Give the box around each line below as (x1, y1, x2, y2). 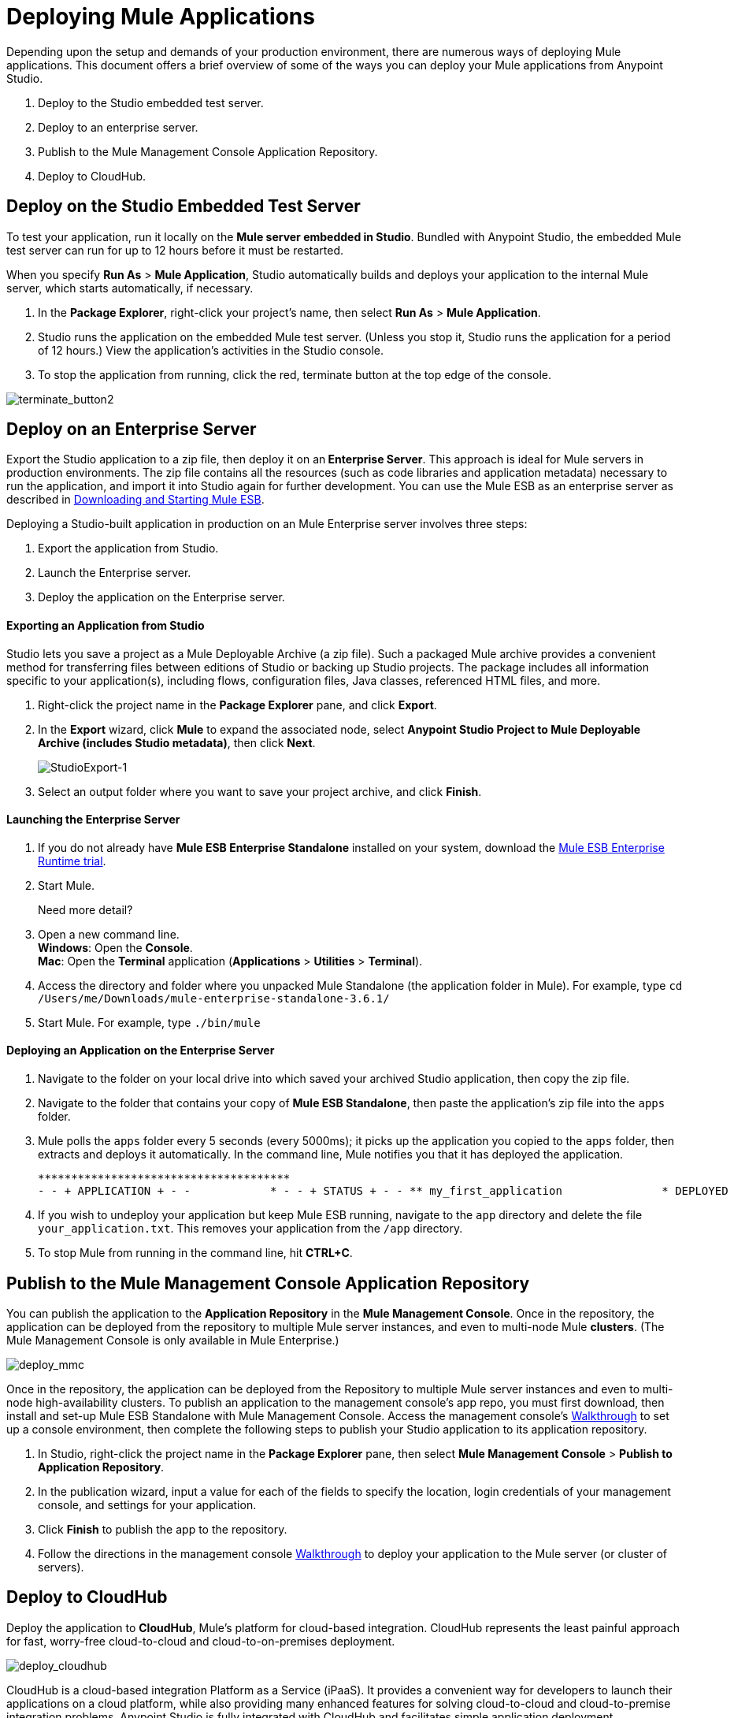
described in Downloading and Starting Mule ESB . (6, 493, 265, 507)
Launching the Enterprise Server (6, 813, 180, 827)
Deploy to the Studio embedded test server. (38, 95, 264, 110)
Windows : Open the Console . (38, 940, 193, 954)
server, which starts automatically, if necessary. (6, 281, 254, 295)
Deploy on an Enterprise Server (6, 419, 257, 440)
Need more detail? (38, 902, 133, 917)
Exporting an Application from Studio (6, 619, 205, 633)
